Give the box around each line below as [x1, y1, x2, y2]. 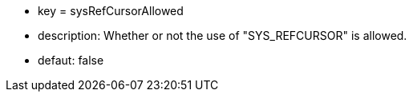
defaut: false [38, 53, 104, 67]
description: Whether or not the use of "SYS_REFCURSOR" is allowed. [38, 29, 407, 42]
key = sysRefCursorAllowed [38, 4, 184, 18]
